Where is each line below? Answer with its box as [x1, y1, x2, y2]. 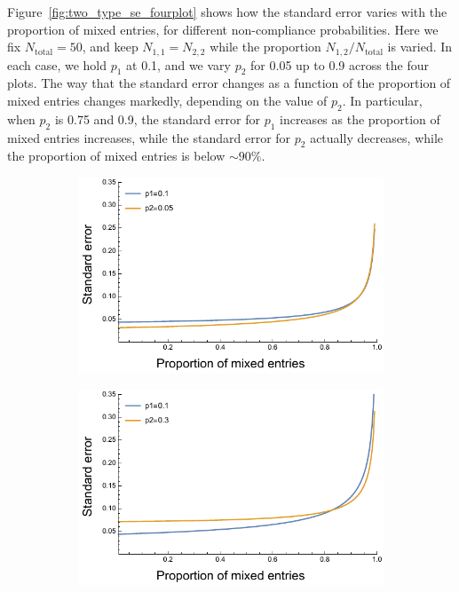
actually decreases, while [310, 128, 444, 146]
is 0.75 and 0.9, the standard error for [54, 109, 260, 128]
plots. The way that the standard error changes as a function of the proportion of [7, 74, 451, 92]
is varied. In [387, 37, 453, 56]
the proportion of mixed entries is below [7, 146, 226, 165]
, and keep [82, 37, 138, 56]
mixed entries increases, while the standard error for [7, 128, 291, 146]
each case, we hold [7, 55, 107, 74]
